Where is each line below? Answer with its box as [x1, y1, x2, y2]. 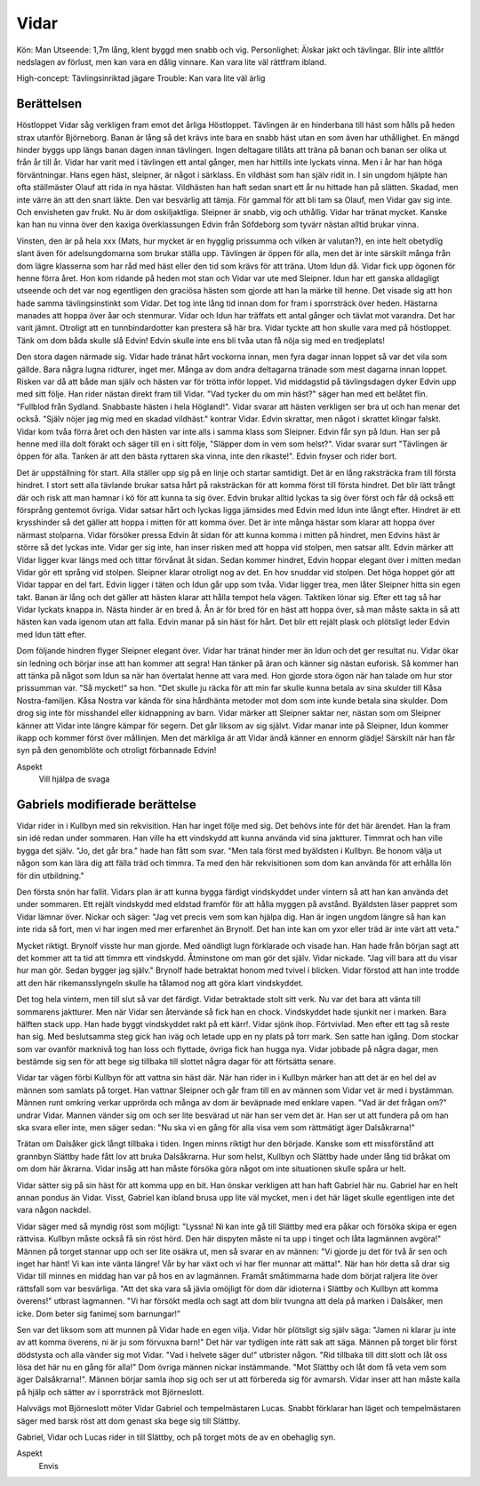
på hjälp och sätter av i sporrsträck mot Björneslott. [16, 1386, 204, 1397]
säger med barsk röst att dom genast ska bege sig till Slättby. [16, 1415, 241, 1426]
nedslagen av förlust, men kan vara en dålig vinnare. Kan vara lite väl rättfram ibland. [16, 56, 327, 67]
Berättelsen [16, 96, 83, 111]
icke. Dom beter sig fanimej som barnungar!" [16, 1308, 181, 1319]
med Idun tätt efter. [16, 629, 87, 639]
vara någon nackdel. [16, 1205, 92, 1216]
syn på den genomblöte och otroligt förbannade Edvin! [16, 745, 217, 756]
